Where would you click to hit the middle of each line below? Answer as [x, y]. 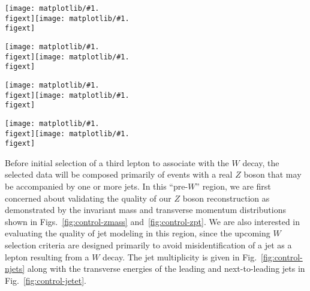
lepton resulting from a [47, 256]
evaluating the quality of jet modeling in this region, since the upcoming [138, 233]
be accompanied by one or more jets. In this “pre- [97, 186]
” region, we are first [233, 186]
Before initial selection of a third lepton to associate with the [117, 162]
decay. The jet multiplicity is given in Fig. [180, 256]
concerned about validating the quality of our [88, 198]
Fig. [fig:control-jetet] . [46, 280]
